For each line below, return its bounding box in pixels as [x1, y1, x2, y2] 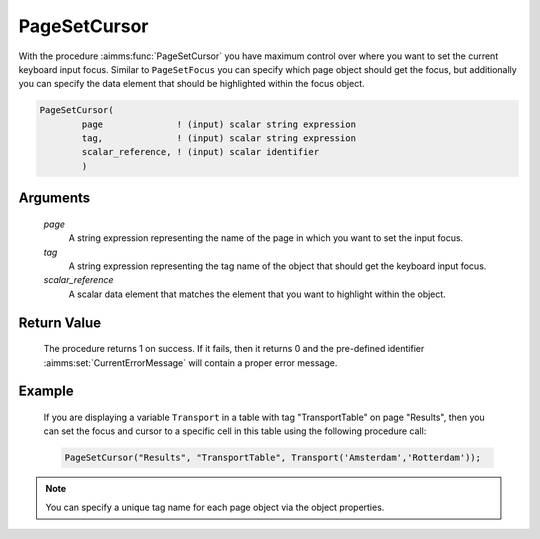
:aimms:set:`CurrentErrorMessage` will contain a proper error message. [43, 356, 338, 369]
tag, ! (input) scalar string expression [81, 133, 357, 144]
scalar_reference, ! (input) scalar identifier [81, 146, 320, 158]
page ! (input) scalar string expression [81, 118, 357, 130]
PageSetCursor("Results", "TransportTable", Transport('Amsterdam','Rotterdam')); [64, 452, 482, 464]
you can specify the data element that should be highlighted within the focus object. [18, 78, 365, 90]
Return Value [18, 314, 102, 331]
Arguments [18, 190, 91, 207]
